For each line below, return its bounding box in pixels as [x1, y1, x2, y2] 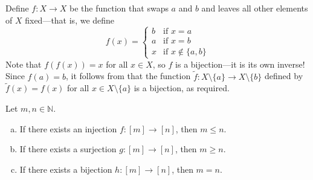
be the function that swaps [69, 2, 169, 14]
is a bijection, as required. [134, 82, 230, 94]
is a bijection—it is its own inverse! [175, 57, 305, 70]
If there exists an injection [19, 122, 117, 135]
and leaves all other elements [201, 2, 308, 14]
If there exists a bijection [19, 162, 112, 175]
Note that [5, 57, 42, 70]
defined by [265, 69, 303, 82]
